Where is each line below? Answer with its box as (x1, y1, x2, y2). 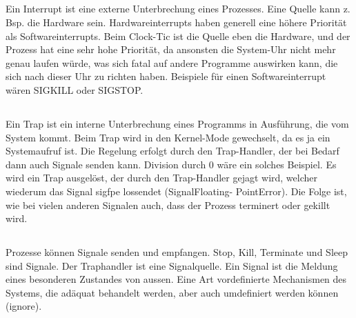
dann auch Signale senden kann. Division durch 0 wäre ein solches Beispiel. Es (6, 157, 337, 171)
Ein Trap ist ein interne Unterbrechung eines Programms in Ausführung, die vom (6, 116, 349, 130)
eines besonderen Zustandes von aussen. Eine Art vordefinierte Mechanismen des (6, 272, 347, 286)
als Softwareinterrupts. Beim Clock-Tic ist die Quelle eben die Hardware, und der (6, 28, 350, 43)
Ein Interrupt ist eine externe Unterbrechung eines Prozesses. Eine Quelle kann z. (6, 1, 350, 16)
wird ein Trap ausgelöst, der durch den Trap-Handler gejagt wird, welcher (6, 170, 317, 185)
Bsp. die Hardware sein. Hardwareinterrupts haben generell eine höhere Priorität (6, 14, 347, 29)
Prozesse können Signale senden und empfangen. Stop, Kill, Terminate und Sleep (6, 245, 348, 259)
